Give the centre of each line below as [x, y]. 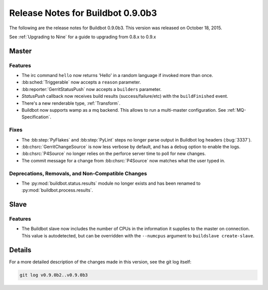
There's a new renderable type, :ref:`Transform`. [71, 103]
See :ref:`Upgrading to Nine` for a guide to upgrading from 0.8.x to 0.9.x [83, 37]
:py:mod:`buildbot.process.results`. [57, 190]
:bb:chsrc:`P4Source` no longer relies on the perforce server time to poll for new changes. [114, 153]
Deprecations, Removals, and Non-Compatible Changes [78, 173]
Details [20, 250]
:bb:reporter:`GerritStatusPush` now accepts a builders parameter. [92, 89]
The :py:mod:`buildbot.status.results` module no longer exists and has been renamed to [111, 183]
